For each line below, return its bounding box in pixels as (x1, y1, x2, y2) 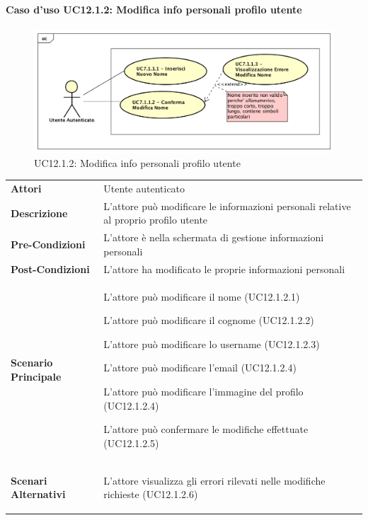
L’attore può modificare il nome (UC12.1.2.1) (103, 289, 300, 304)
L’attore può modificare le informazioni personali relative (103, 198, 351, 213)
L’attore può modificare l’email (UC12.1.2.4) (103, 360, 297, 375)
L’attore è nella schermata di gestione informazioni (103, 230, 324, 245)
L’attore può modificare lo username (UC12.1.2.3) (103, 336, 320, 351)
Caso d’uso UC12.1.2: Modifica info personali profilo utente (6, 1, 302, 16)
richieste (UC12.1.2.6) (103, 487, 198, 502)
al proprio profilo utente (103, 212, 208, 227)
